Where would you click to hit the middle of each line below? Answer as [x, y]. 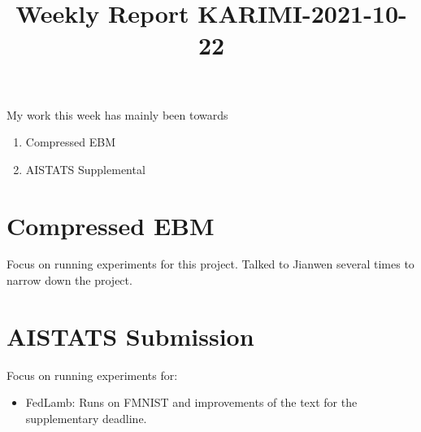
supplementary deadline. [86, 418]
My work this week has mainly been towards [117, 114]
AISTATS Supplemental [85, 169]
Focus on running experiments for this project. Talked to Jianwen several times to [210, 264]
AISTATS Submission [130, 336]
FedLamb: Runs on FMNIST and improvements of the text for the [191, 402]
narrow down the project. [69, 280]
